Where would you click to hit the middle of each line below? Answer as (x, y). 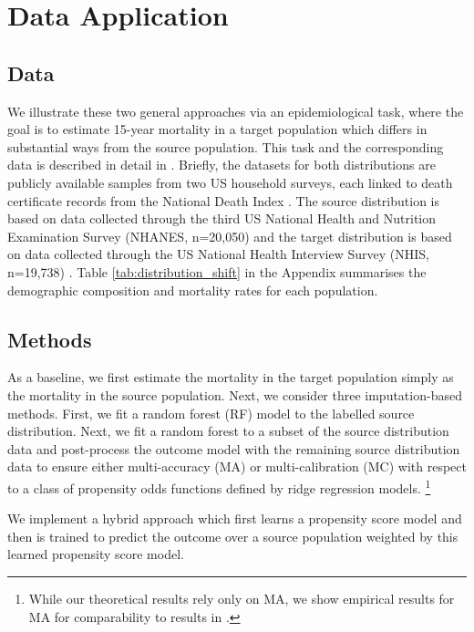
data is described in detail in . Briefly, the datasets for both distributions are (222, 165)
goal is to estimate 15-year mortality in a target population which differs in (217, 129)
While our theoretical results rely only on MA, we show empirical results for (242, 598)
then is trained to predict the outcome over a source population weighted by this (233, 536)
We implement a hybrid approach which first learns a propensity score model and (235, 518)
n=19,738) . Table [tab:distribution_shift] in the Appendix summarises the (217, 271)
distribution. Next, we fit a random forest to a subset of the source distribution (228, 431)
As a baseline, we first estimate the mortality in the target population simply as (231, 377)
